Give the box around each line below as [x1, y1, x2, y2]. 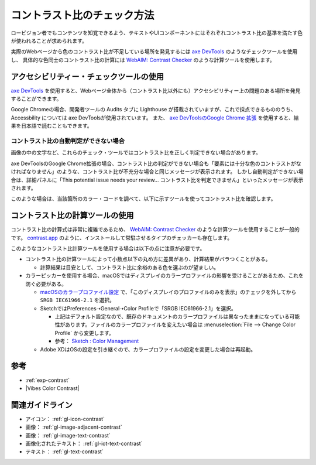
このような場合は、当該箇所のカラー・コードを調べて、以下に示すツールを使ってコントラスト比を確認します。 [11, 195, 276, 202]
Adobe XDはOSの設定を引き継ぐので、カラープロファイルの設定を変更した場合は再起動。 [40, 346, 256, 353]
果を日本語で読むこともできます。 [11, 122, 93, 129]
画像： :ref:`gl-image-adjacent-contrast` [25, 423, 122, 430]
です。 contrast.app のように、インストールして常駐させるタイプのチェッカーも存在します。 [11, 234, 233, 241]
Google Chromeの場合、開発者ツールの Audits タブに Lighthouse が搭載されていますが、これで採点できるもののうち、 [11, 106, 297, 113]
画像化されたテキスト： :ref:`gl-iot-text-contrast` [25, 440, 143, 447]
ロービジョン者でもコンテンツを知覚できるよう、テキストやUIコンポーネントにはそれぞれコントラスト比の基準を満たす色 [11, 29, 303, 36]
